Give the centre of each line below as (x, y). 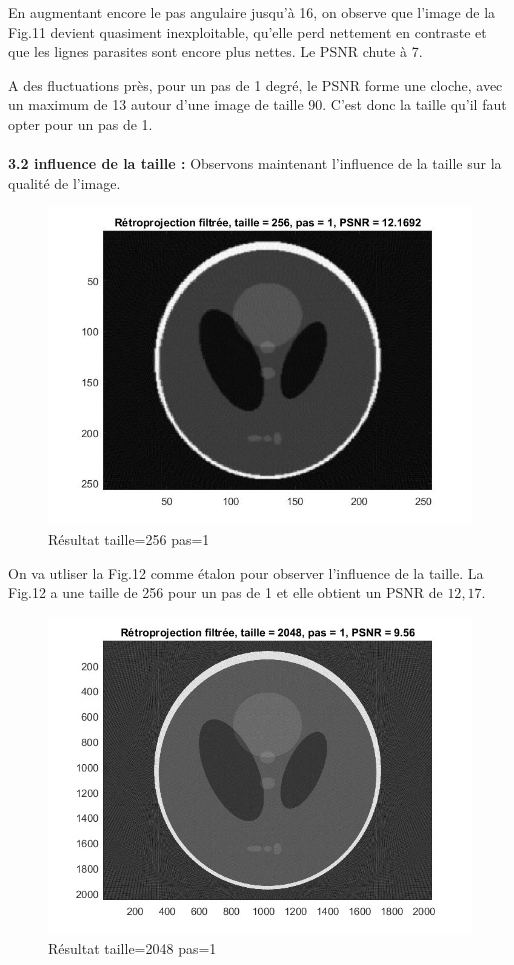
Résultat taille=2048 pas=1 (132, 948)
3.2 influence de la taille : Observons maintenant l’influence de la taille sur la (255, 163)
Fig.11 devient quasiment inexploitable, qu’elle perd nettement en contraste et (247, 31)
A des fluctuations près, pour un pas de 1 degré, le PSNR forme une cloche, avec (255, 84)
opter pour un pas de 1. (80, 123)
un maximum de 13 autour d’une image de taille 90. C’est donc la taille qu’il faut (257, 104)
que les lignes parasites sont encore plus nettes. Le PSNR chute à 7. (215, 51)
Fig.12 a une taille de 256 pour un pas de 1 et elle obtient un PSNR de (225, 592)
